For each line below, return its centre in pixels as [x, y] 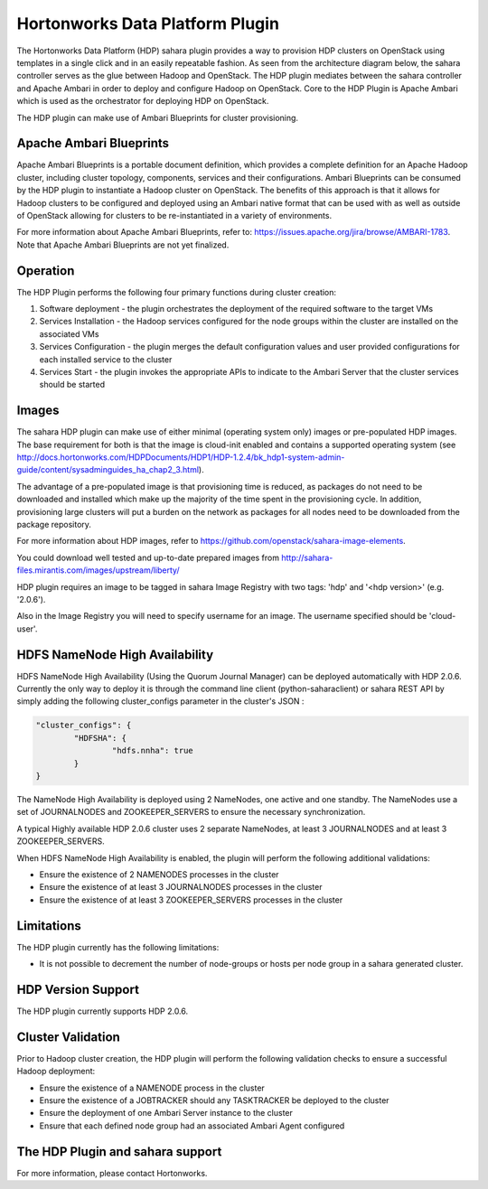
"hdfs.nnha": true [152, 751]
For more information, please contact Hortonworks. [112, 1173]
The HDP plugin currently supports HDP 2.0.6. [103, 1011]
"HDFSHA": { [100, 738]
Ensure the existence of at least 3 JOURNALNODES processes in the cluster [181, 887]
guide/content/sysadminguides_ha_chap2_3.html [108, 470]
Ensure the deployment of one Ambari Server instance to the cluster [166, 1113]
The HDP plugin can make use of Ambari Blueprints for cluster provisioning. [157, 117]
